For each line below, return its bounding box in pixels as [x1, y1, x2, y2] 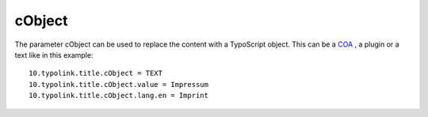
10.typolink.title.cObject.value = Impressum [29, 80, 209, 89]
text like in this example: [14, 50, 94, 59]
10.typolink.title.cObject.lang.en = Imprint [29, 91, 209, 100]
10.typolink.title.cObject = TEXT [29, 69, 162, 78]
